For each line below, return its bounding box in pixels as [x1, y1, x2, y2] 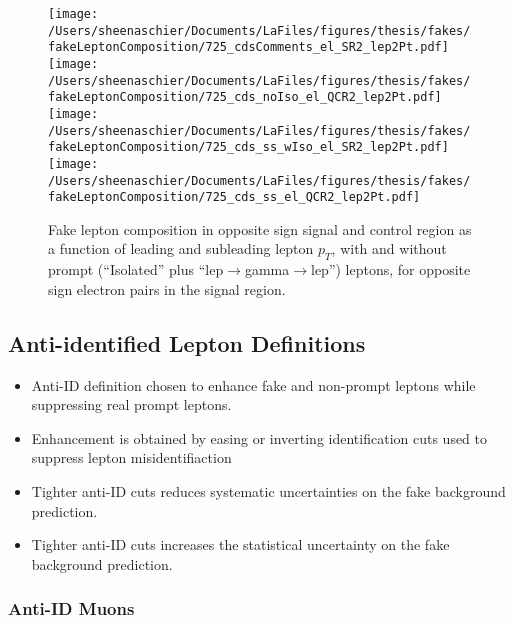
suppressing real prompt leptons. [31, 394, 232, 415]
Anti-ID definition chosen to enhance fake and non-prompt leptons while [31, 374, 476, 395]
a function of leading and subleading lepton [48, 238, 314, 259]
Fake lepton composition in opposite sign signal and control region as [48, 218, 472, 239]
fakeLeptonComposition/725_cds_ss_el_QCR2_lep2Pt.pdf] [48, 190, 421, 205]
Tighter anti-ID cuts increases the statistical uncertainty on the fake [31, 534, 450, 555]
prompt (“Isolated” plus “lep [48, 259, 224, 280]
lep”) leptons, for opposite [311, 259, 471, 280]
